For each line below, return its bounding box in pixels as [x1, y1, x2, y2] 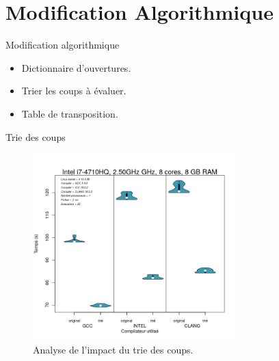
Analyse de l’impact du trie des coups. [33, 342, 194, 356]
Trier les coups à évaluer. [21, 83, 127, 98]
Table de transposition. [21, 106, 118, 120]
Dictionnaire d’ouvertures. [21, 60, 131, 75]
